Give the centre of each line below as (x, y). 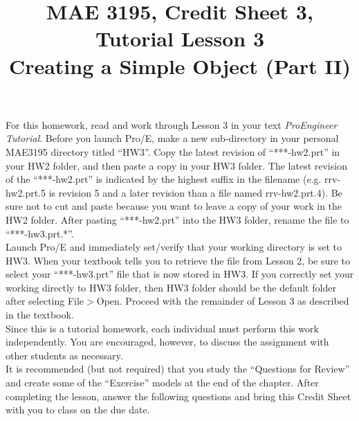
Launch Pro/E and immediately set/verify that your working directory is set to (174, 247)
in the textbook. (40, 315)
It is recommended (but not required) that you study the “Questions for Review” (178, 369)
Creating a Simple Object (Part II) (180, 65)
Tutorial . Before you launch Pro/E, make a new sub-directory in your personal (172, 138)
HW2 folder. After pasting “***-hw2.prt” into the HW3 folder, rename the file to (177, 219)
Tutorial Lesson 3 (180, 38)
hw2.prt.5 (26, 192)
